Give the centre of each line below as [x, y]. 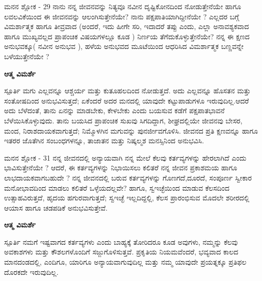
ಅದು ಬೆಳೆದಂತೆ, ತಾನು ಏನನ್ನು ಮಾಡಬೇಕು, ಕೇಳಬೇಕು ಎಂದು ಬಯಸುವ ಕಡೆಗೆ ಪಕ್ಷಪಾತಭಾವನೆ [114, 110]
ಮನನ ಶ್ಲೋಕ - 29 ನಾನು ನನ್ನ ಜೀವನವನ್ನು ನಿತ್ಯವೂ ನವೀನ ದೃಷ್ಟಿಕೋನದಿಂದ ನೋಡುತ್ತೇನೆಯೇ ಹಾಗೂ [123, 6]
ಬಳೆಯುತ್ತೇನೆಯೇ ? [27, 56]
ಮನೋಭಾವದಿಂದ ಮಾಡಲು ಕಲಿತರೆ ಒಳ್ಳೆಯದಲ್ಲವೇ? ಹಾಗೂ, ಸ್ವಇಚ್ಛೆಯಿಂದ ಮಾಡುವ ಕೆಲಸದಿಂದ [117, 187]
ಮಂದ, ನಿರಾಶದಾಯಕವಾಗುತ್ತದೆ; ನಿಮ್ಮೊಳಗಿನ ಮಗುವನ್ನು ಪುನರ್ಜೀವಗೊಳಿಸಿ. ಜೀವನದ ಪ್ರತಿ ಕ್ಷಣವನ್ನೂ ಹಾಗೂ [131, 130]
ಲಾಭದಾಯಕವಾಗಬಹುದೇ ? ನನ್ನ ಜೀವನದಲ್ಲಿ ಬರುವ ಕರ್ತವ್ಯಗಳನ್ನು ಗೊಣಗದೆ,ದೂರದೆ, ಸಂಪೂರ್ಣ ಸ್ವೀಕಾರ [128, 177]
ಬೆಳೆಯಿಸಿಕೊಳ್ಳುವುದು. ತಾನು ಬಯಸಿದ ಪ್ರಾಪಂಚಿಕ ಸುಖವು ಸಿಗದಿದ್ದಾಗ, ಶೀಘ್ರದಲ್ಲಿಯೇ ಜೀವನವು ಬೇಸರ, [123, 120]
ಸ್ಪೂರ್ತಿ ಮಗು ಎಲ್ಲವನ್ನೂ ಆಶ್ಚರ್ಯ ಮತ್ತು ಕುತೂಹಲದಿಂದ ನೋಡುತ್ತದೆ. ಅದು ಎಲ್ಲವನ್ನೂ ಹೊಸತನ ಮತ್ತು [127, 91]
